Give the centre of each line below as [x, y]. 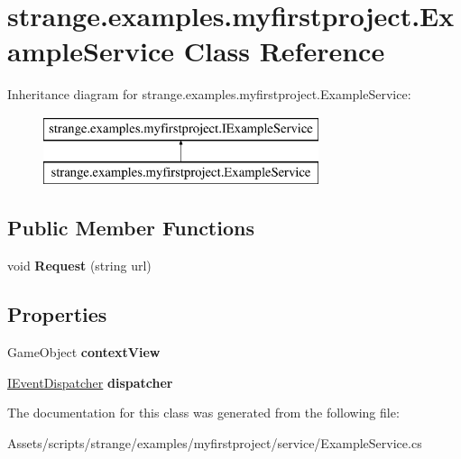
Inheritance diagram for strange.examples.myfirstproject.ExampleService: [209, 94]
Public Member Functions [131, 228]
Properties [57, 314]
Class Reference [284, 51]
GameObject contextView [84, 352]
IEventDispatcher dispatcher [90, 382]
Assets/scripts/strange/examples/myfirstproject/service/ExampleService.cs [215, 442]
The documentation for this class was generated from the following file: [203, 413]
